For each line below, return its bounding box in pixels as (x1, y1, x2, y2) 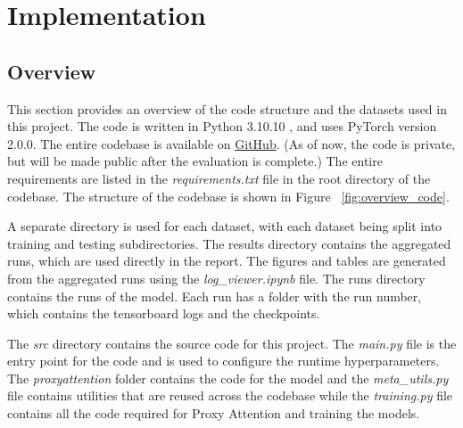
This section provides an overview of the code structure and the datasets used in (7, 99, 447, 118)
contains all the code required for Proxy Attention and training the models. (7, 404, 420, 423)
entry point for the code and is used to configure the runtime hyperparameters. (7, 351, 440, 370)
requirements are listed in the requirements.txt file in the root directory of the (7, 169, 431, 187)
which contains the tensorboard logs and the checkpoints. (7, 304, 320, 323)
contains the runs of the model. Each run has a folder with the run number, (7, 286, 422, 305)
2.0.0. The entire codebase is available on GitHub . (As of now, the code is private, (7, 134, 456, 152)
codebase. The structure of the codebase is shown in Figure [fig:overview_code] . (7, 186, 450, 205)
